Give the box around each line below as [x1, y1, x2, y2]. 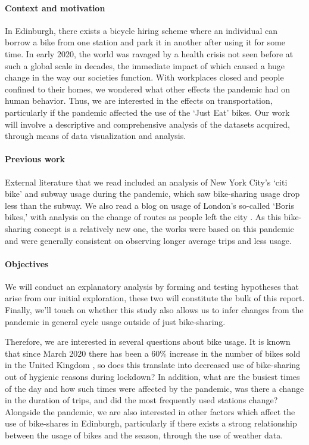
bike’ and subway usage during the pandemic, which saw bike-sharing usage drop [5, 187, 300, 200]
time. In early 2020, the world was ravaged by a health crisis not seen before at [5, 47, 294, 60]
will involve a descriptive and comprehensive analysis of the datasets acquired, [5, 118, 290, 130]
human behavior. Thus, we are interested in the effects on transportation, [5, 94, 273, 107]
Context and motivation [5, 1, 105, 14]
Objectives [5, 257, 49, 270]
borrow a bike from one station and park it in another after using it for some [5, 36, 286, 48]
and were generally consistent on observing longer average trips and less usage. [5, 234, 292, 246]
